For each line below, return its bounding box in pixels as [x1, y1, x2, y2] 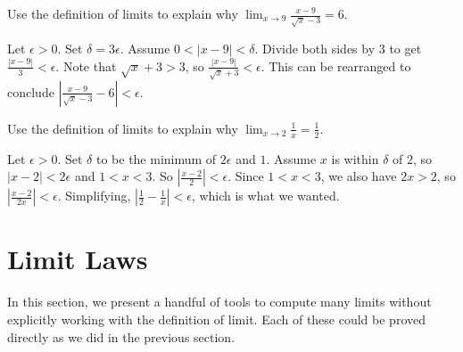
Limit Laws [7, 241, 148, 277]
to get [389, 38, 422, 57]
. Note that [55, 56, 117, 75]
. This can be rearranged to [260, 56, 411, 75]
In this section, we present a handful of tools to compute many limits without [7, 292, 432, 311]
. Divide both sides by [254, 38, 376, 57]
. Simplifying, [57, 186, 131, 205]
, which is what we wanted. [191, 186, 340, 205]
